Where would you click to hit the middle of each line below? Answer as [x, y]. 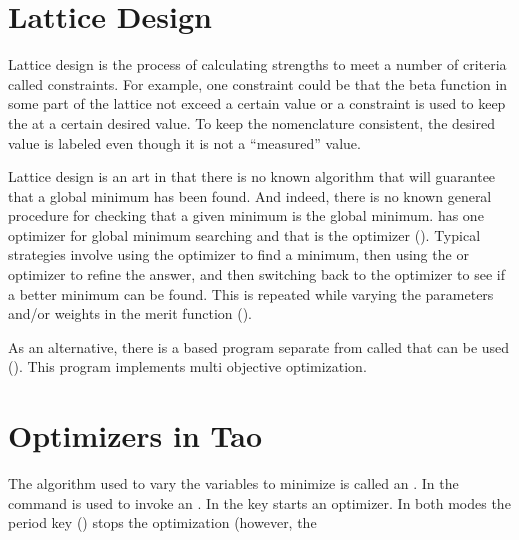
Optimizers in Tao [135, 435]
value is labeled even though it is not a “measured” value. [184, 142]
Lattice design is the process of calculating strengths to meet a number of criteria [257, 64]
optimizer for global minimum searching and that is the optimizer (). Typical [244, 234]
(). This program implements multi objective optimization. [187, 366]
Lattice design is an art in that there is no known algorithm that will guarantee [252, 176]
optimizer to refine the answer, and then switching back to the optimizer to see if [256, 274]
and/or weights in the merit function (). [130, 313]
